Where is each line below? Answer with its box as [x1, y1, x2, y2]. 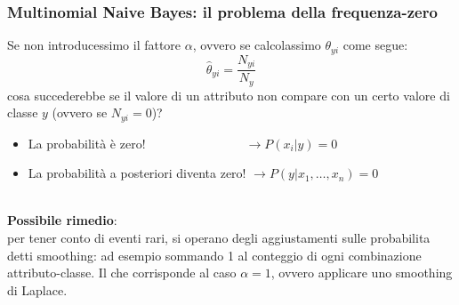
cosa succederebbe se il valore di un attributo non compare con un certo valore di [7, 85, 450, 104]
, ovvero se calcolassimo [192, 36, 321, 54]
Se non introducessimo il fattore [7, 36, 181, 54]
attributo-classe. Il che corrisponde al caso [7, 263, 237, 282]
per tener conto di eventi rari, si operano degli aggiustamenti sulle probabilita [7, 229, 431, 247]
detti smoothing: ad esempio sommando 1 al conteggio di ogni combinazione [7, 245, 422, 264]
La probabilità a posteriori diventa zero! [28, 164, 246, 182]
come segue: [342, 36, 408, 54]
